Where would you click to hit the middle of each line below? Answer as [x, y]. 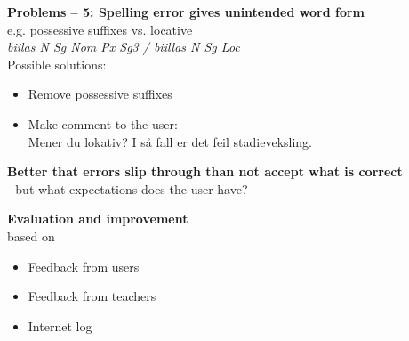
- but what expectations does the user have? [128, 188]
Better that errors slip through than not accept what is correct [205, 171]
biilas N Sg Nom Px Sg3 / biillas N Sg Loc [124, 47]
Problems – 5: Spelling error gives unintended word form [186, 12]
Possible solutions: [57, 64]
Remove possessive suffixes [100, 94]
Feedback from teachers [92, 296]
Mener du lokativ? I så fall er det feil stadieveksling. [170, 141]
